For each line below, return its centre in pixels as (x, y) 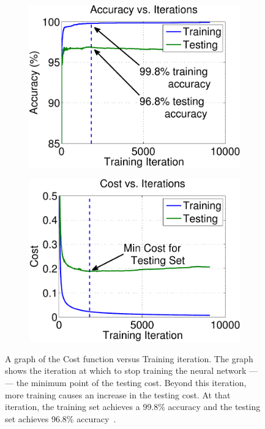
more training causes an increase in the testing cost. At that (118, 394)
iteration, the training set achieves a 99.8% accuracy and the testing (133, 407)
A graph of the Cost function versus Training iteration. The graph (129, 358)
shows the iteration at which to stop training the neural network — (131, 370)
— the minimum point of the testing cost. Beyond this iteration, (126, 383)
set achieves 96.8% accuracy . (61, 418)
